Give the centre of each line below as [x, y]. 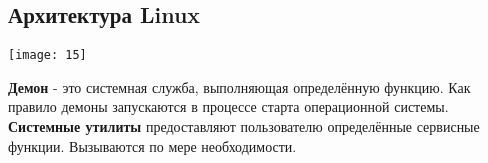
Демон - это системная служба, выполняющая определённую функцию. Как [239, 86]
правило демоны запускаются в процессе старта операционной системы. [228, 106]
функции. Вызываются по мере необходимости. [152, 145]
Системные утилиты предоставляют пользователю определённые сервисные [244, 126]
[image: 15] [47, 55]
